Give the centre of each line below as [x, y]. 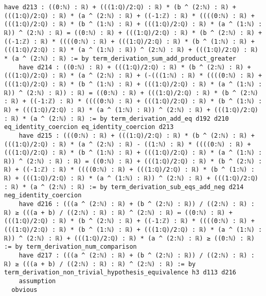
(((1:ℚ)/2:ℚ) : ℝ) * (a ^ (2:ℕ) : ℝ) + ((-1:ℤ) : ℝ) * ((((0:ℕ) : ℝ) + [129, 16]
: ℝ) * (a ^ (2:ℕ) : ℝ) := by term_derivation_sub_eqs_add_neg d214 [124, 187]
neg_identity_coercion [43, 196]
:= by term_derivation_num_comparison [70, 247]
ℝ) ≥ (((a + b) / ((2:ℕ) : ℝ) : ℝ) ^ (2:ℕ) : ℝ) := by [100, 264]
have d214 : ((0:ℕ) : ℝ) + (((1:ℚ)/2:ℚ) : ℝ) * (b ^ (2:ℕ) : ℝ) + [135, 67]
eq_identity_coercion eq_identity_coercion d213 [89, 127]
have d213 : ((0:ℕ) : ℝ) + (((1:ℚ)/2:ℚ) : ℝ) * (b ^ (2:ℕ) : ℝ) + [120, 7]
